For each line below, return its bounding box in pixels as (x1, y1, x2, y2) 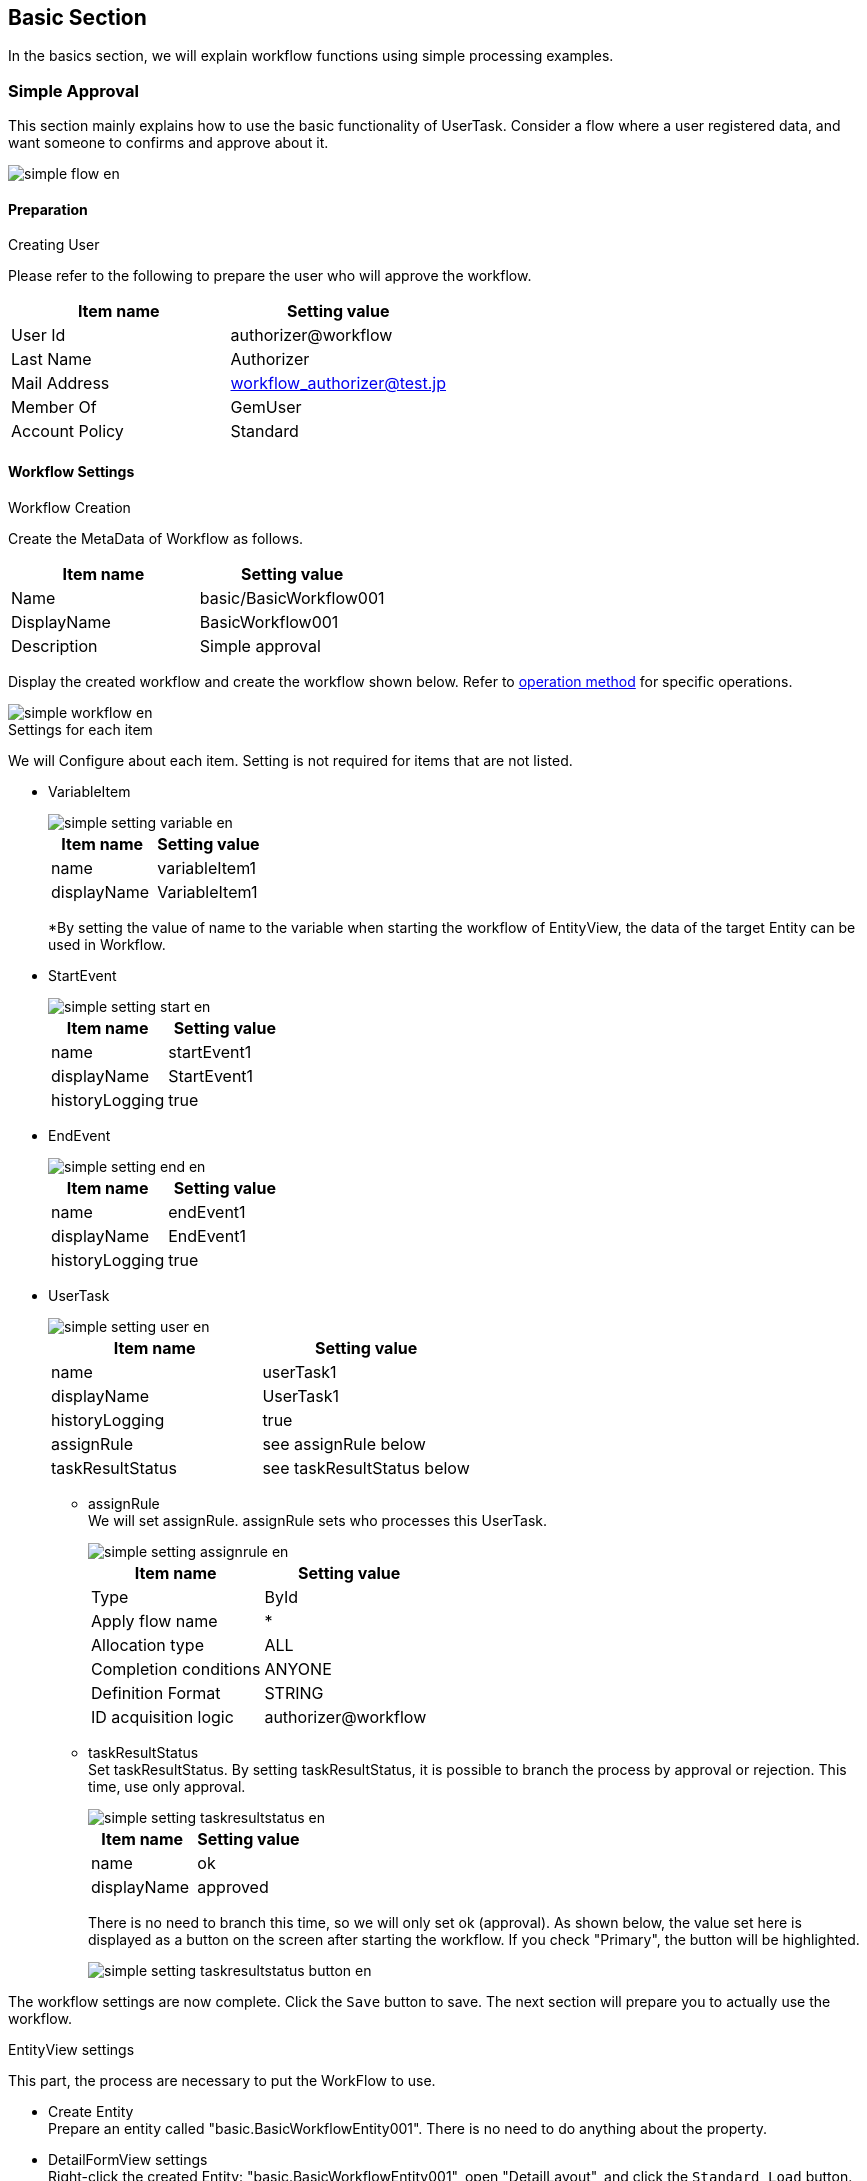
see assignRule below (262, 1433, 426, 1454)
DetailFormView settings (48, 2150, 208, 2168)
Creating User (8, 236, 100, 254)
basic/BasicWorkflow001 (199, 587, 385, 608)
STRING (264, 1682, 324, 1703)
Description (11, 635, 98, 656)
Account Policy (11, 421, 124, 442)
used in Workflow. (48, 935, 166, 953)
